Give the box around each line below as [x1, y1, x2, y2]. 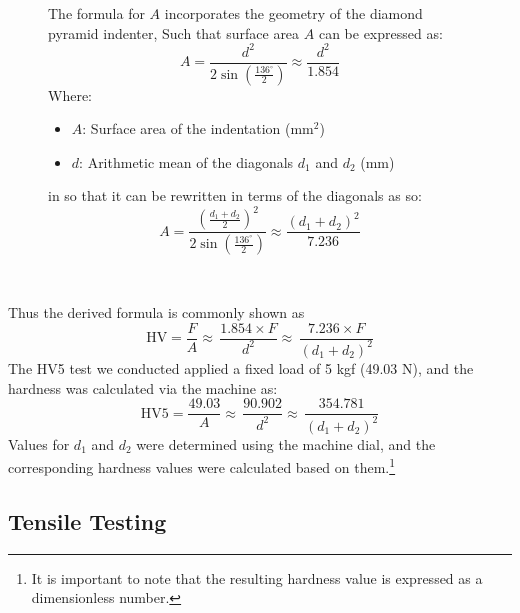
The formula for [48, 3, 145, 23]
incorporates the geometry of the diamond [164, 3, 423, 23]
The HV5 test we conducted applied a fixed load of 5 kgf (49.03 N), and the [8, 357, 474, 378]
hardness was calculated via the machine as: [8, 377, 278, 398]
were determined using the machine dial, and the [136, 433, 436, 454]
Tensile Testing [8, 505, 167, 536]
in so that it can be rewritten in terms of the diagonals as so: [48, 185, 422, 206]
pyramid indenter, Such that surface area [48, 22, 300, 43]
